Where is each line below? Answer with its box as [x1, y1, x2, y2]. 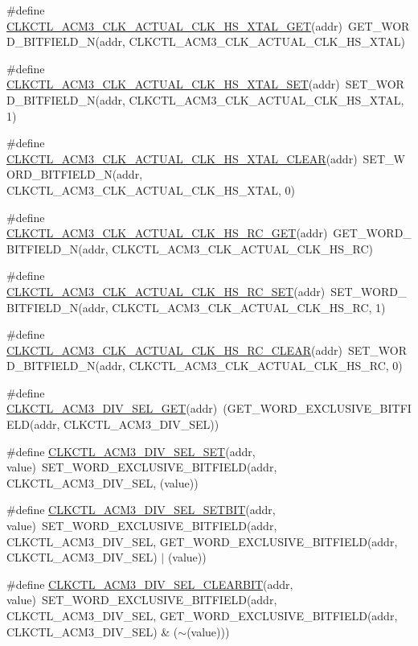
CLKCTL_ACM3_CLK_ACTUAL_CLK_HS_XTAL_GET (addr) [6, 17, 343, 34]
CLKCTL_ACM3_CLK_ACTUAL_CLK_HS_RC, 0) [129, 357, 403, 374]
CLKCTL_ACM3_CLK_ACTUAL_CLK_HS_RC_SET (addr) [6, 282, 326, 299]
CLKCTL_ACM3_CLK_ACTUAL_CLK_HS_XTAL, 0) [6, 181, 295, 198]
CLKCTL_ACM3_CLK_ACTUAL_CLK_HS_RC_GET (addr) [6, 224, 328, 241]
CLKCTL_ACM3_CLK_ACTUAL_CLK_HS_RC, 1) [112, 298, 386, 315]
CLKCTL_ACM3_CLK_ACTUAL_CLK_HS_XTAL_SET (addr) [6, 76, 340, 93]
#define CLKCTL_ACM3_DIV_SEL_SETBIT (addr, [6, 501, 276, 518]
